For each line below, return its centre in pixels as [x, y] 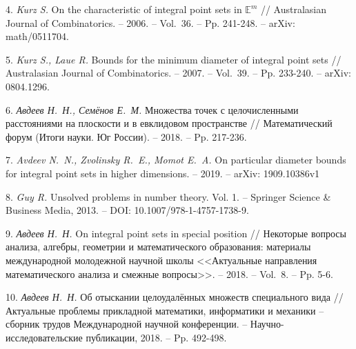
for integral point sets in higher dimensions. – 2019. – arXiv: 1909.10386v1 [163, 173]
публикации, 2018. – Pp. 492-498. [156, 337]
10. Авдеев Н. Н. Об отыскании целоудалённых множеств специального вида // [175, 297]
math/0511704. [37, 36]
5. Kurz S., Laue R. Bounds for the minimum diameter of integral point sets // [174, 59]
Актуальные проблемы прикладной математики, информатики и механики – [165, 310]
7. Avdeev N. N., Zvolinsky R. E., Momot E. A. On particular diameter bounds [176, 160]
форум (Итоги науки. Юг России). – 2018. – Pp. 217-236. [126, 136]
